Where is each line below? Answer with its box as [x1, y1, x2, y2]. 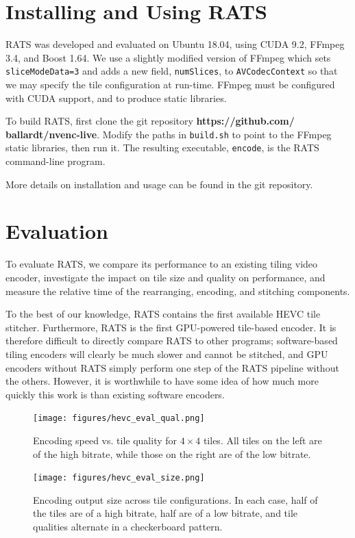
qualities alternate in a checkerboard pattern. [33, 520, 223, 533]
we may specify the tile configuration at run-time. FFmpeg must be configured [5, 77, 335, 91]
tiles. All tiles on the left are [203, 433, 322, 447]
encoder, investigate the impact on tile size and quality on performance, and [5, 270, 326, 284]
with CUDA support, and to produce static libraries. [5, 90, 227, 105]
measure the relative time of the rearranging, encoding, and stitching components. [5, 283, 350, 298]
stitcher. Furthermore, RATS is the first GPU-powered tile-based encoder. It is [5, 320, 336, 334]
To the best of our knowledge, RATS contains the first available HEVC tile [5, 307, 321, 321]
